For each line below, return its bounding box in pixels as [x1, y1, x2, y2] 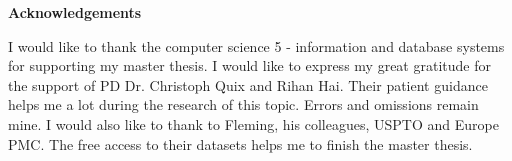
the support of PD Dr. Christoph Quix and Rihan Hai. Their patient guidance [8, 74, 488, 95]
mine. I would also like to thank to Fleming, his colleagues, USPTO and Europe [8, 113, 499, 134]
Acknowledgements [8, 2, 142, 22]
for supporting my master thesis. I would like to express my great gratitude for [8, 55, 491, 76]
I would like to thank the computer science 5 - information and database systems [8, 35, 505, 56]
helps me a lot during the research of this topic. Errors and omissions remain [8, 94, 479, 115]
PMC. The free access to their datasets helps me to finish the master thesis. [8, 133, 473, 154]
